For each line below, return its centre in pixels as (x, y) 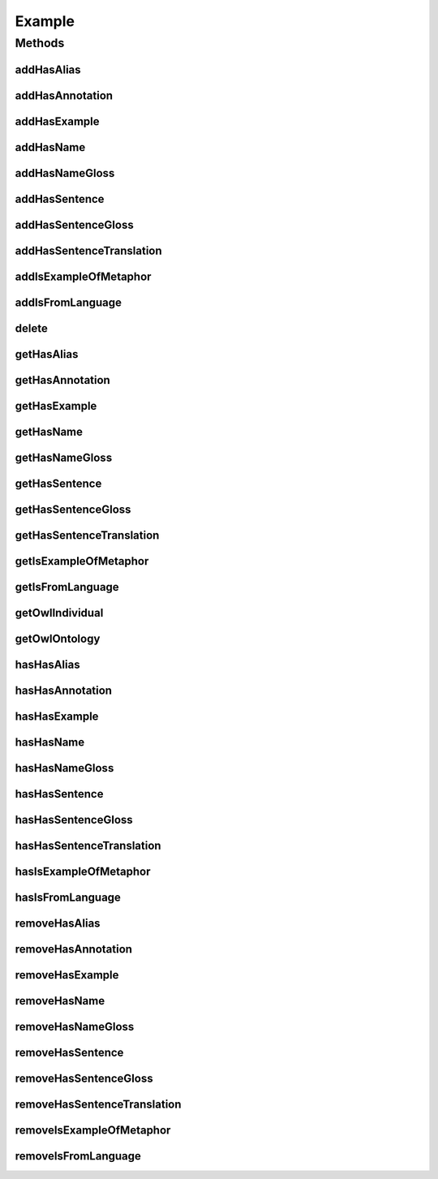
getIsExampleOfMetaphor (82, 561)
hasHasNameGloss (64, 768)
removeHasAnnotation (74, 949)
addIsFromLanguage (68, 302)
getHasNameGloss (64, 457)
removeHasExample (67, 975)
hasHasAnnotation (64, 691)
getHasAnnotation (63, 380)
